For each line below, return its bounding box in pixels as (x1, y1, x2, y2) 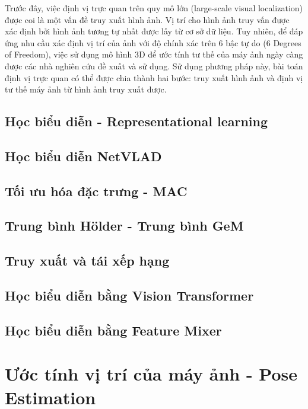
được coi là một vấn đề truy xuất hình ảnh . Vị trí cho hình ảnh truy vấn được (5, 13, 290, 25)
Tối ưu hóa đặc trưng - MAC (5, 181, 188, 200)
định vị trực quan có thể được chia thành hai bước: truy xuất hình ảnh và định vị (5, 71, 303, 84)
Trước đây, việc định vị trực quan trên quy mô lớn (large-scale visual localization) (5, 2, 303, 14)
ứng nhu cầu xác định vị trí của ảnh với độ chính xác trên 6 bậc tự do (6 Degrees (5, 36, 301, 49)
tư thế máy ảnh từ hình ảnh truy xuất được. (5, 83, 167, 95)
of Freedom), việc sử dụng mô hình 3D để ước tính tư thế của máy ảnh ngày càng (5, 48, 303, 60)
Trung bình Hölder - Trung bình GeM (5, 216, 244, 235)
